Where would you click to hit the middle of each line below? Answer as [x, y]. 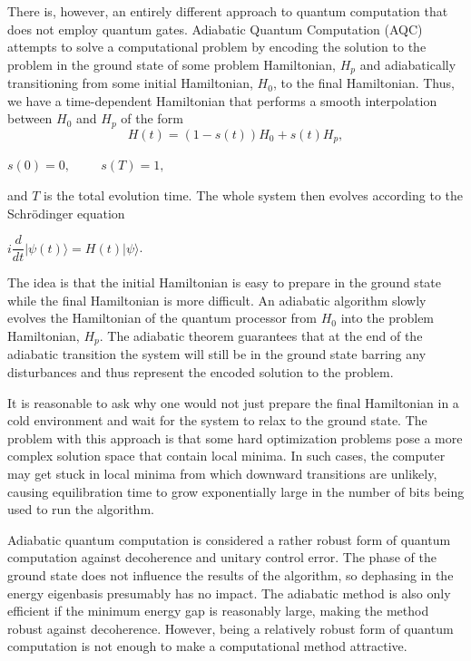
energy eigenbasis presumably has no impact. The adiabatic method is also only [229, 593]
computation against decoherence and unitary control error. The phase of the [222, 557]
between [30, 118]
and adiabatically [408, 64]
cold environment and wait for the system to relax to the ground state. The [217, 420]
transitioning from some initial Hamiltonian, [130, 83]
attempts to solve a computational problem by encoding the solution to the [217, 47]
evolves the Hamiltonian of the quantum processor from [162, 318]
